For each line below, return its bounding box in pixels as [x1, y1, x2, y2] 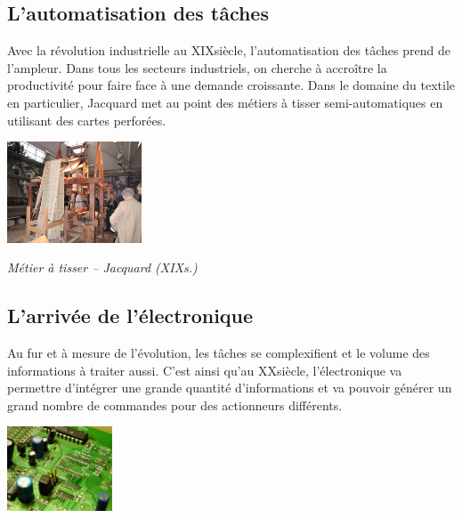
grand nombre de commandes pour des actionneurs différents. [7, 395, 343, 414]
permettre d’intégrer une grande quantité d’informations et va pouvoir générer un [7, 378, 452, 397]
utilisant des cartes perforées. [7, 110, 166, 129]
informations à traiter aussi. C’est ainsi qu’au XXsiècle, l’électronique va [7, 360, 402, 379]
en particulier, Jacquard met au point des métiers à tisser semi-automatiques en [7, 93, 443, 111]
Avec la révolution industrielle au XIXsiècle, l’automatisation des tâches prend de [7, 41, 450, 60]
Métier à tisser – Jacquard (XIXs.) [7, 258, 198, 277]
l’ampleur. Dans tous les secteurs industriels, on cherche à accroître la [7, 58, 387, 77]
